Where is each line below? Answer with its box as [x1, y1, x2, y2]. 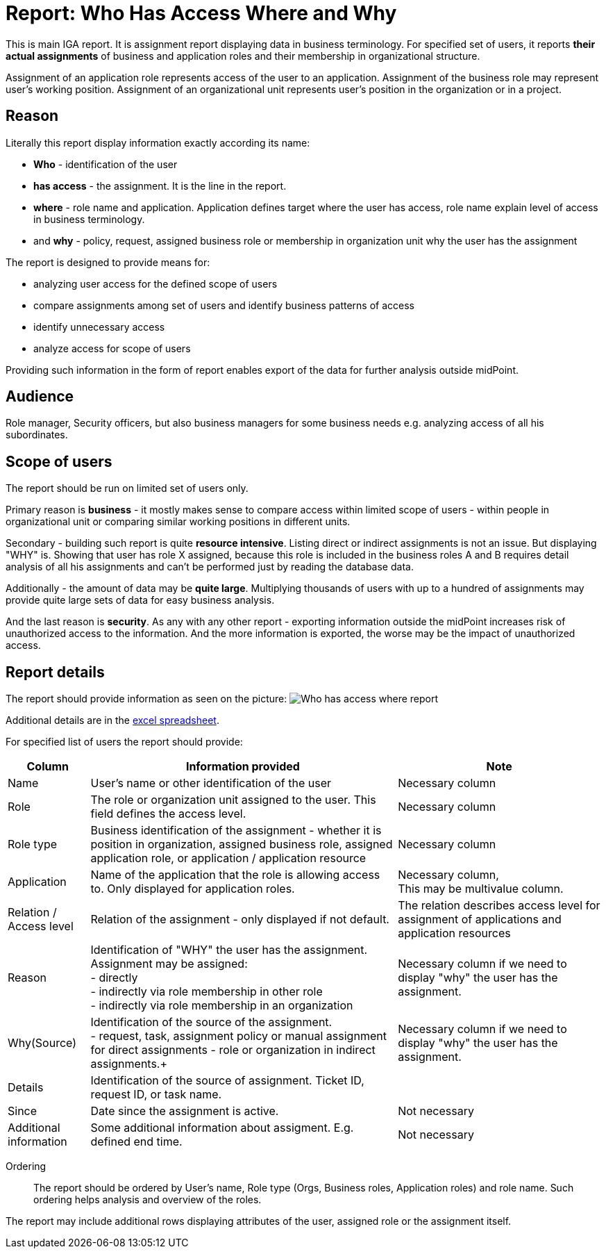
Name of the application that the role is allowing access [90, 868, 380, 882]
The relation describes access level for [398, 898, 600, 913]
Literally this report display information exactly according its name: [6, 136, 310, 149]
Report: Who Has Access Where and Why [6, 1, 397, 25]
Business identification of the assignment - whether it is [90, 823, 382, 838]
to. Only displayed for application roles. [90, 882, 295, 896]
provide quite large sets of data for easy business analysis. [6, 594, 275, 607]
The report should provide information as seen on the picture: [6, 693, 287, 705]
